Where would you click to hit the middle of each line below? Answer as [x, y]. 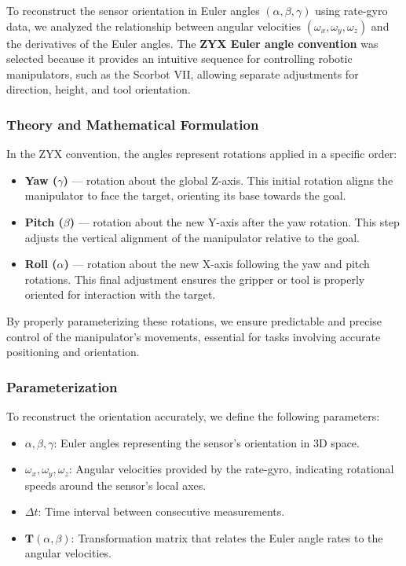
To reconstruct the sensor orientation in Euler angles [133, 10]
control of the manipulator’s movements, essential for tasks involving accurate [194, 336]
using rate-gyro [351, 10]
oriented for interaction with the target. [120, 294]
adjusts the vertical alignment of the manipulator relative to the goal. [192, 237]
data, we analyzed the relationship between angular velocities [154, 26]
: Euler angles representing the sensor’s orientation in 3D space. [207, 442]
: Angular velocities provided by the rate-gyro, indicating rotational [231, 469]
